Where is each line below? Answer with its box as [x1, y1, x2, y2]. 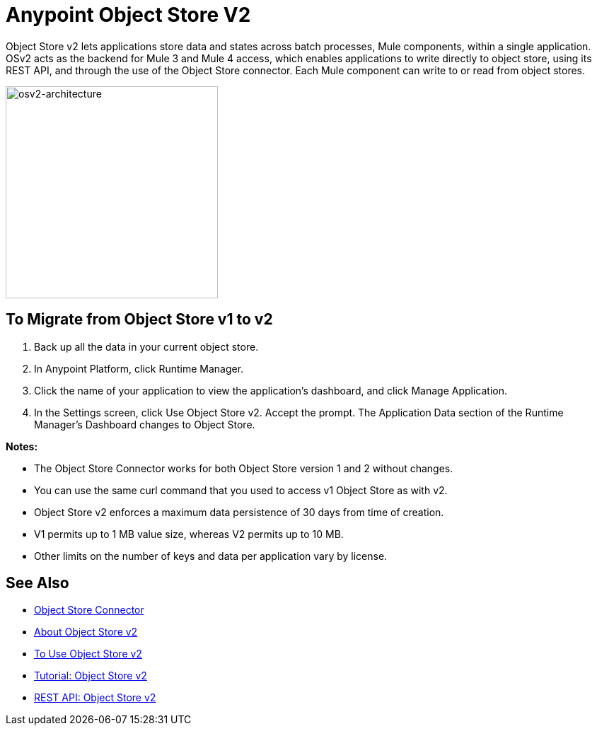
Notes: [6, 440, 38, 452]
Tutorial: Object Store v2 [34, 669, 147, 682]
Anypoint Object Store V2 [6, 3, 251, 27]
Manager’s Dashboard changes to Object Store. [34, 418, 255, 431]
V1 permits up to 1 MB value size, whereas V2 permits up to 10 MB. [34, 527, 344, 540]
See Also [6, 574, 69, 592]
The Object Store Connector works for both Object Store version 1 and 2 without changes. [34, 462, 453, 474]
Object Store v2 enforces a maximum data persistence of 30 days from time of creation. [34, 505, 444, 518]
